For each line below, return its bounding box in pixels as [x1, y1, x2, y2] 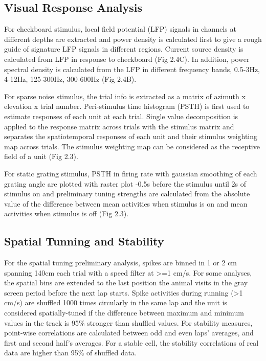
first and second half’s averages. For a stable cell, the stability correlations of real [4, 337, 259, 348]
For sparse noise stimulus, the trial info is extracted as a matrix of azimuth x [4, 91, 246, 101]
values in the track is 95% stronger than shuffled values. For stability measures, [4, 317, 253, 328]
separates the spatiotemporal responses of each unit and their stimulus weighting [4, 131, 258, 142]
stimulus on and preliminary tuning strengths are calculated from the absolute [4, 188, 250, 199]
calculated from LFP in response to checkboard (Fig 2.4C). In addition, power [4, 53, 250, 64]
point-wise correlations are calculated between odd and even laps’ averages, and [4, 327, 254, 338]
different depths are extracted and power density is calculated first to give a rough [4, 33, 262, 44]
